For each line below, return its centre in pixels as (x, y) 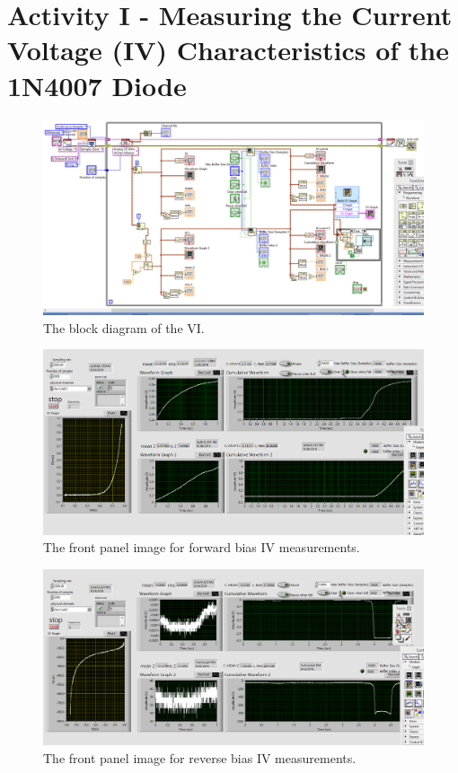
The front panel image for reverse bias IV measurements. (200, 757)
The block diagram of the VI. (124, 327)
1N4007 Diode (97, 85)
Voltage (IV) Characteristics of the (228, 50)
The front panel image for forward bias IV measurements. (202, 547)
